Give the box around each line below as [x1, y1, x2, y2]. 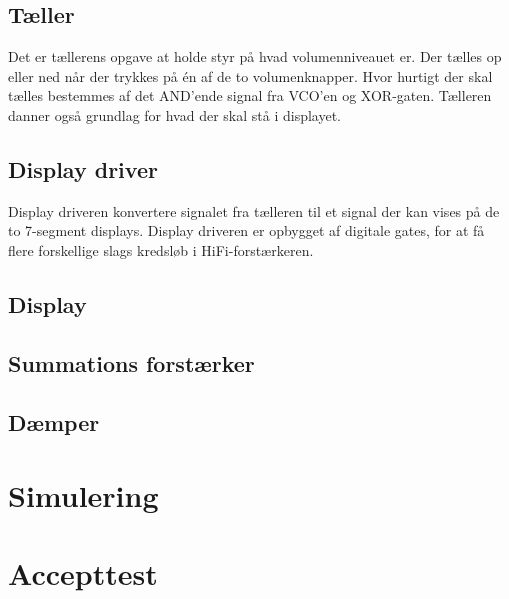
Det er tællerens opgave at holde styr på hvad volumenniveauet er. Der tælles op [8, 46, 502, 67]
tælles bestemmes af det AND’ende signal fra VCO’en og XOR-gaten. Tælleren [8, 85, 492, 106]
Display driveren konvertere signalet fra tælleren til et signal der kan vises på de [8, 200, 500, 221]
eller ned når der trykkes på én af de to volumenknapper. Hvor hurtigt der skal [8, 65, 493, 86]
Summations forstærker [8, 347, 255, 378]
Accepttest [8, 553, 158, 594]
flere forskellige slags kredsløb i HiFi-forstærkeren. [8, 239, 314, 260]
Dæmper [8, 406, 100, 437]
